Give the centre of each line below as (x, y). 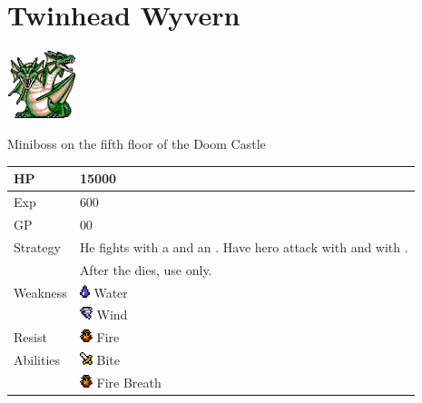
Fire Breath (129, 382)
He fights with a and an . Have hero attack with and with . (244, 246)
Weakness (40, 292)
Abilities (37, 360)
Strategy (37, 246)
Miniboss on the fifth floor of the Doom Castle (137, 144)
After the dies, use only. (146, 269)
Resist (30, 337)
